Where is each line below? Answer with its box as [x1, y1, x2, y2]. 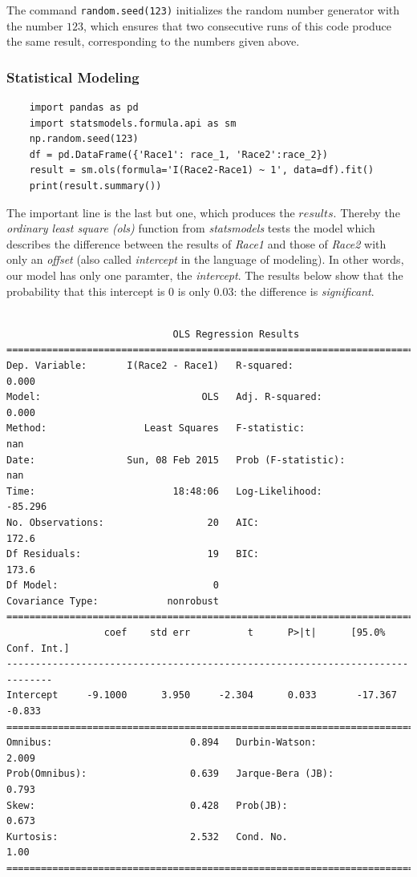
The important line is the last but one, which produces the [6, 204, 295, 220]
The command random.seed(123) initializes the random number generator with [6, 2, 400, 18]
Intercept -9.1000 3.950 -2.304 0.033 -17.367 [6, 689, 397, 701]
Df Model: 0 [6, 580, 219, 592]
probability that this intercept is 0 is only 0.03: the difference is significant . [6, 282, 374, 299]
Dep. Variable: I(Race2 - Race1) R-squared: [6, 359, 294, 371]
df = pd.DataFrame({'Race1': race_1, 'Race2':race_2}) [29, 148, 328, 160]
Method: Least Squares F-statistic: [6, 422, 306, 434]
